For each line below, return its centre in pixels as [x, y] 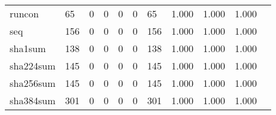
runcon [24, 13]
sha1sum [28, 48]
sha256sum [33, 83]
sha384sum [33, 100]
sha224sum [33, 66]
